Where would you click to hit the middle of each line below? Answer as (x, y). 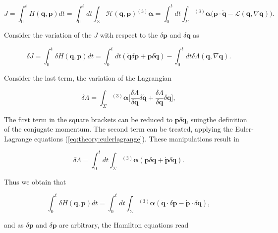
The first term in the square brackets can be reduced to (88, 119)
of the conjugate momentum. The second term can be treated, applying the (118, 129)
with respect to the (129, 35)
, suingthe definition (217, 119)
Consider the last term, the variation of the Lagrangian (88, 78)
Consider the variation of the (48, 35)
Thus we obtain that (35, 181)
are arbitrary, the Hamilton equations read (124, 224)
